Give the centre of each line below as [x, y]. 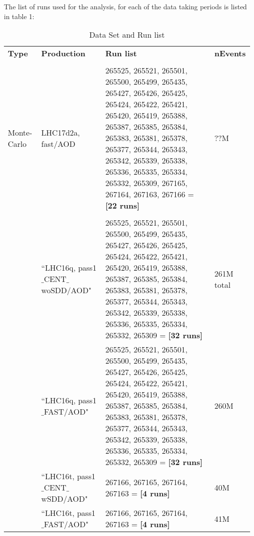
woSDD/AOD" [66, 290]
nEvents [230, 53]
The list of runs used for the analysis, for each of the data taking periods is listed [126, 6]
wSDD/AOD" [64, 499]
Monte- [20, 132]
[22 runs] [122, 206]
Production [63, 53]
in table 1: [19, 16]
